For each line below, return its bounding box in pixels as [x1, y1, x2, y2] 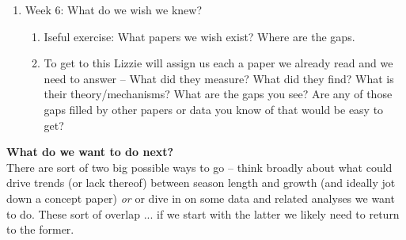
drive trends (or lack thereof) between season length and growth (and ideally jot [6, 174, 396, 191]
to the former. [6, 221, 74, 238]
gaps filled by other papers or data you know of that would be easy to [44, 101, 384, 117]
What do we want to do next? [6, 143, 174, 160]
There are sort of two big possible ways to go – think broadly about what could [6, 158, 393, 175]
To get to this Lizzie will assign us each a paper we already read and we [44, 55, 393, 71]
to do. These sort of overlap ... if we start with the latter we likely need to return [6, 205, 400, 222]
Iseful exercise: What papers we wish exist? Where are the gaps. [44, 28, 355, 44]
